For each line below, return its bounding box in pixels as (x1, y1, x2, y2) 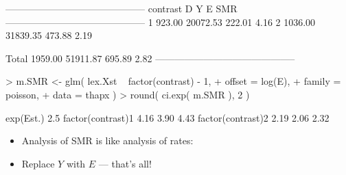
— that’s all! (98, 156, 152, 170)
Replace (21, 156, 55, 170)
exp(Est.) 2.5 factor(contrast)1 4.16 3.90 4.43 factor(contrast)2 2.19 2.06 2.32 (5, 110, 330, 124)
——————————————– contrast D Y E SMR (5, 1, 238, 15)
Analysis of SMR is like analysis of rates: (21, 133, 194, 148)
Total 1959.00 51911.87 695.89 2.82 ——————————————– (5, 51, 295, 65)
